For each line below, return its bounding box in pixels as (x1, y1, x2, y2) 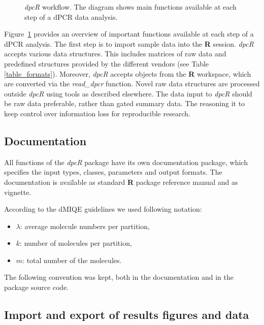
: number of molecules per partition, (20, 238, 132, 248)
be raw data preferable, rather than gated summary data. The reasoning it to (4, 98, 245, 109)
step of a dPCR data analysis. (24, 11, 118, 22)
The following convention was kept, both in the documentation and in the (4, 272, 234, 282)
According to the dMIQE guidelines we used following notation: (4, 204, 202, 214)
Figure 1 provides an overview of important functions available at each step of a (4, 28, 254, 39)
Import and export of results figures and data (4, 307, 249, 322)
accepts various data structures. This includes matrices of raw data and (4, 48, 226, 59)
